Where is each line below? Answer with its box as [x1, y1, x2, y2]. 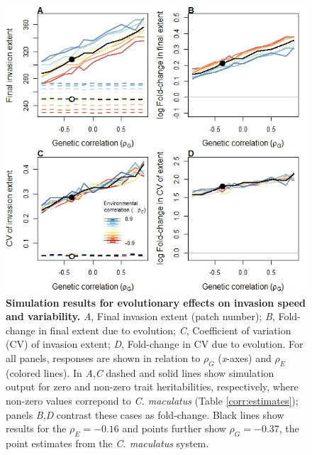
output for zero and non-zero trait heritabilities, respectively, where [6, 379, 299, 394]
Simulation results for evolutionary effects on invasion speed [6, 295, 306, 309]
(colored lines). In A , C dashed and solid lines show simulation [6, 365, 274, 380]
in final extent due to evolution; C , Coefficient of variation [38, 322, 291, 337]
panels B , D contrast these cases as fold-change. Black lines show [6, 407, 284, 422]
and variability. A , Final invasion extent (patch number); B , [6, 309, 275, 324]
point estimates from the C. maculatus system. [6, 436, 209, 451]
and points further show [122, 421, 226, 436]
